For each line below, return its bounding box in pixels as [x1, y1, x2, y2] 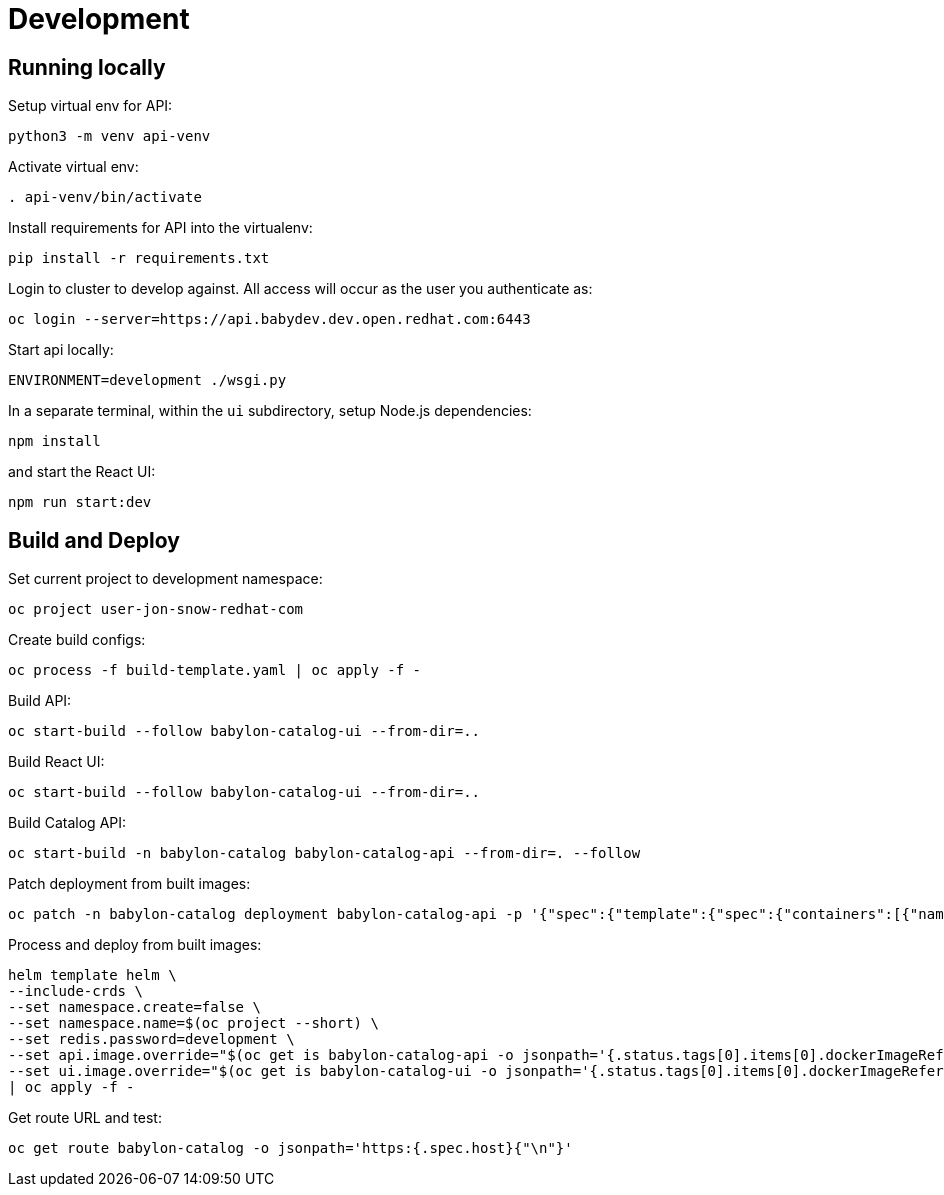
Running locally [8, 54, 166, 80]
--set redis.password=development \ [8, 1031, 295, 1048]
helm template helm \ [8, 967, 177, 984]
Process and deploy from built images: [8, 936, 262, 954]
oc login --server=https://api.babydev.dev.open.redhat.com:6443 [8, 311, 531, 328]
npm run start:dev [8, 494, 152, 511]
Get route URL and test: [8, 1109, 162, 1127]
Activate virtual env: [8, 158, 139, 176]
